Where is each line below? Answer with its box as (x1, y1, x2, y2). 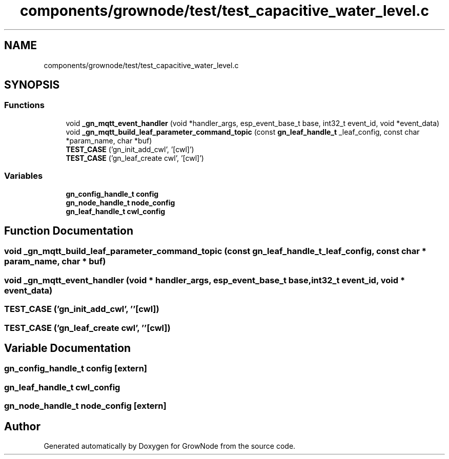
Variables (4, 171, 43, 181)
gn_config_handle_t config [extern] (4, 363, 147, 374)
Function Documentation (4, 224, 133, 237)
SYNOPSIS (4, 78, 60, 92)
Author (4, 420, 40, 433)
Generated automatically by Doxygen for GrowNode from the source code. (44, 441, 296, 450)
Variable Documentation (4, 341, 131, 354)
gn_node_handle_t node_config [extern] (4, 401, 167, 411)
